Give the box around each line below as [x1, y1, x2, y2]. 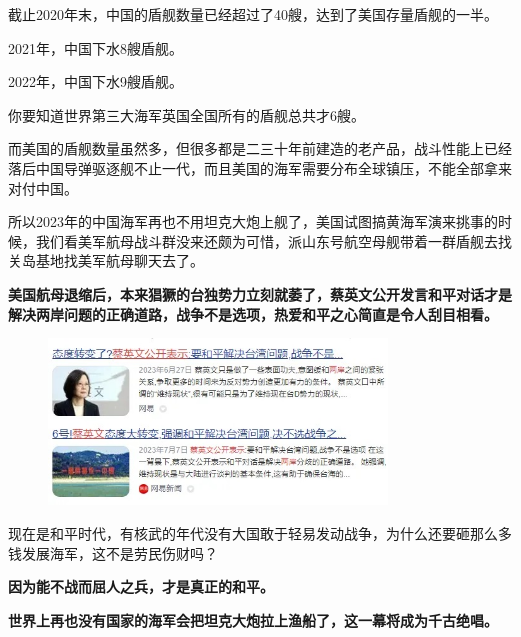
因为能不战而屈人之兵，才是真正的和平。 [8, 576, 274, 597]
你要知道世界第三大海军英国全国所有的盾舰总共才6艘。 [8, 104, 365, 125]
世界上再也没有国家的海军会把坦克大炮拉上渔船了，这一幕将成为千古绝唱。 [8, 609, 498, 630]
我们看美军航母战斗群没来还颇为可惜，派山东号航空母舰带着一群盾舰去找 [35, 230, 512, 251]
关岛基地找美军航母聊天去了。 [8, 250, 204, 271]
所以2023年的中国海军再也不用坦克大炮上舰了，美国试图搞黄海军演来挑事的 [8, 211, 498, 232]
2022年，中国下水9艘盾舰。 [8, 71, 183, 92]
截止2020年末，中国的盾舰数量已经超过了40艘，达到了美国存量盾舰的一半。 [8, 4, 498, 24]
